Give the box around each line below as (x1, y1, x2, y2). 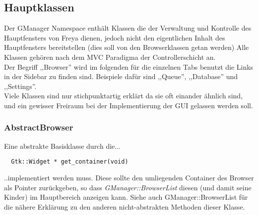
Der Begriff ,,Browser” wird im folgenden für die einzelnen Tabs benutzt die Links (4, 61, 254, 72)
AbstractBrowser (4, 121, 73, 133)
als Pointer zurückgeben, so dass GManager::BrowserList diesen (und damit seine (4, 182, 252, 192)
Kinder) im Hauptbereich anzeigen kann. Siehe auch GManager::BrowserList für (4, 192, 248, 202)
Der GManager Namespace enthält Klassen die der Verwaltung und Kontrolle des (4, 23, 252, 33)
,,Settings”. (4, 81, 37, 91)
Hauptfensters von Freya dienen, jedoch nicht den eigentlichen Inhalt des (4, 32, 225, 43)
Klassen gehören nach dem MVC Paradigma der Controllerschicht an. (4, 51, 216, 62)
